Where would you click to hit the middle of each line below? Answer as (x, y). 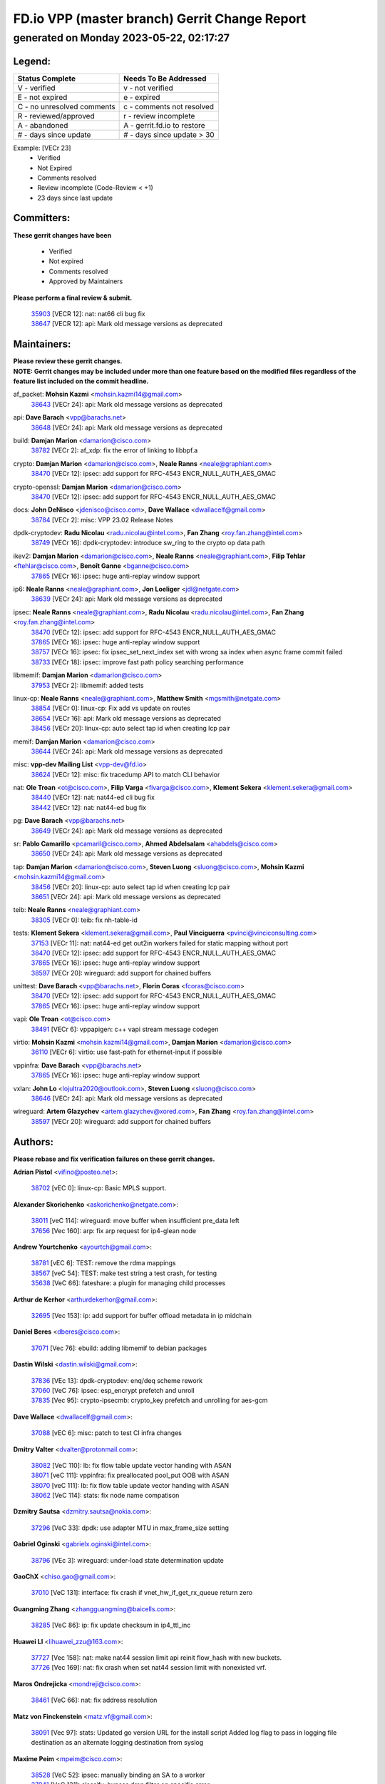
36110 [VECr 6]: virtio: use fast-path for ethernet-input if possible (127, 1052)
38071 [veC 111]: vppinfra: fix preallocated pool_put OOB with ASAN (130, 1475)
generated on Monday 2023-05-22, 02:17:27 (122, 38)
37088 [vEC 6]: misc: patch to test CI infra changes (106, 1433)
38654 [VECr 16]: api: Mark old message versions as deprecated (126, 718)
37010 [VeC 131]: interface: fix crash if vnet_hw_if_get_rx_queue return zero (142, 1593)
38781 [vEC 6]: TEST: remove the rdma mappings (103, 1263)
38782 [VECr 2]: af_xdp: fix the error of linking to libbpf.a (114, 450)
